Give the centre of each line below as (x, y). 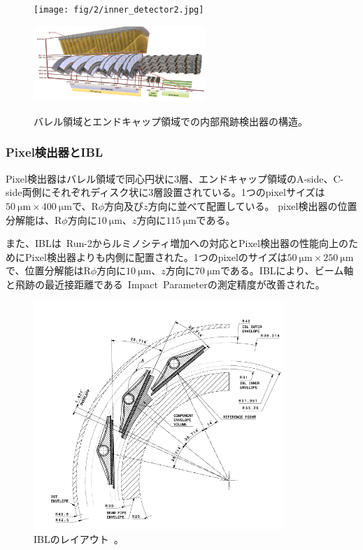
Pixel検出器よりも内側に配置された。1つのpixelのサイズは (156, 256)
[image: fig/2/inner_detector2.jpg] (119, 10)
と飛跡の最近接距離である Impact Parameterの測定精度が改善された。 (165, 284)
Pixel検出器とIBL (55, 152)
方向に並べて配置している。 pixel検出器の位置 (252, 205)
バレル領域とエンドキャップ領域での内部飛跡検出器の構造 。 (171, 121)
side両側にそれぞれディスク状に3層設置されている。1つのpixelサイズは (165, 192)
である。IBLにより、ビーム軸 (287, 270)
